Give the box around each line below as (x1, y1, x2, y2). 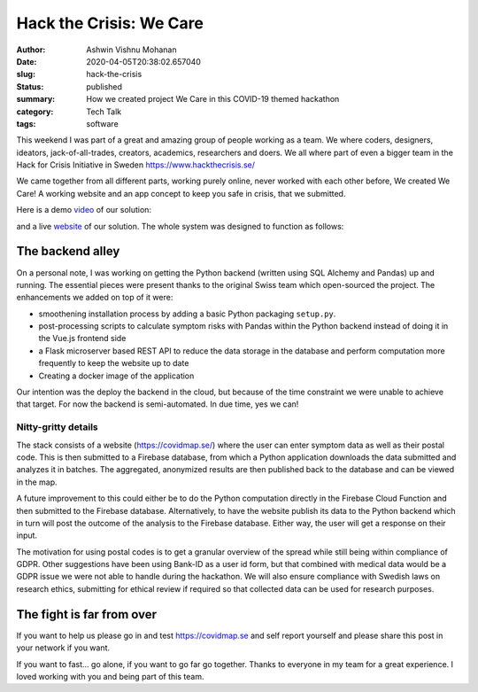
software (86, 118, 119, 128)
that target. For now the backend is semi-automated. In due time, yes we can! (16, 399, 299, 409)
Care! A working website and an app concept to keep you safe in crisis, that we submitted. (16, 188, 346, 198)
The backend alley (16, 244, 120, 259)
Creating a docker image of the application (38, 370, 195, 381)
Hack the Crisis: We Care (16, 13, 204, 33)
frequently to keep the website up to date (38, 358, 189, 369)
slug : (16, 69, 35, 80)
